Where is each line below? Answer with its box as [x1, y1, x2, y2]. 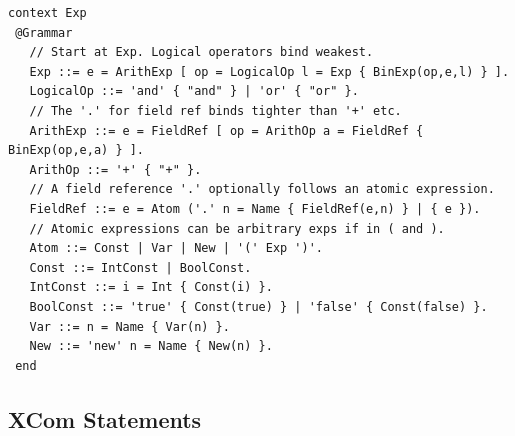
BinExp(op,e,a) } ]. [8, 143, 145, 158]
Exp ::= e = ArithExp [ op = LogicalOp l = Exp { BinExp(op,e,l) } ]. [29, 64, 510, 79]
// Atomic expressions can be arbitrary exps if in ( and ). [29, 221, 445, 236]
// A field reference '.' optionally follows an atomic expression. [29, 182, 495, 197]
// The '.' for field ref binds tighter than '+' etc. [29, 103, 402, 118]
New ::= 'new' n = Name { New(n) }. [29, 339, 273, 354]
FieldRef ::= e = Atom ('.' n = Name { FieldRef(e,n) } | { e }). [29, 201, 481, 216]
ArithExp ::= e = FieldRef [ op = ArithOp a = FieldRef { [29, 123, 424, 138]
